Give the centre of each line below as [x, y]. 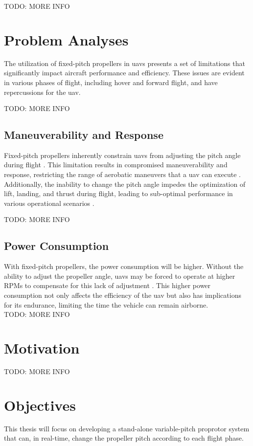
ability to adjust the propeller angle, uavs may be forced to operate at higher [120, 276]
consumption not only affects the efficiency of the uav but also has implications [123, 295]
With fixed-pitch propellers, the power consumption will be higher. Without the [124, 266]
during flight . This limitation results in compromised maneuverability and [116, 165]
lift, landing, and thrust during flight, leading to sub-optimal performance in [118, 193]
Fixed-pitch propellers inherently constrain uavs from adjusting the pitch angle [122, 155]
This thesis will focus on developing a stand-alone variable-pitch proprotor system [127, 428]
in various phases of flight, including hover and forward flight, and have [111, 82]
